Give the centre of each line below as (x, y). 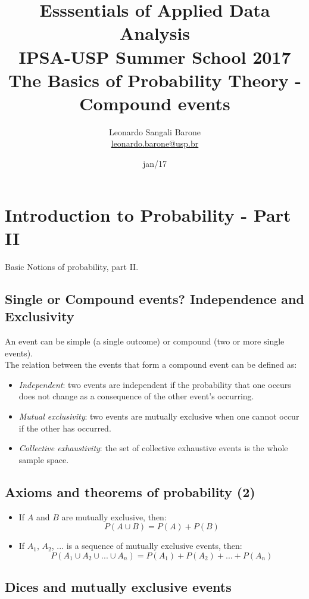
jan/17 (155, 164)
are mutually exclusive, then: (114, 516)
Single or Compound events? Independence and (154, 298)
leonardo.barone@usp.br (155, 143)
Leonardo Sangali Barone (155, 131)
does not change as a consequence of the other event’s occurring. (136, 396)
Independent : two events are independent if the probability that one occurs (155, 384)
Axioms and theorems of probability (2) (130, 491)
